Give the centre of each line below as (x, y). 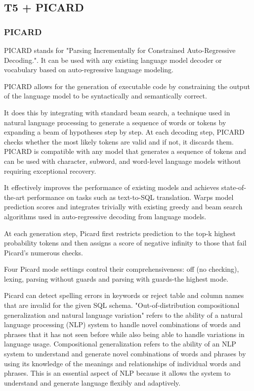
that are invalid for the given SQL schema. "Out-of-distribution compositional (122, 305)
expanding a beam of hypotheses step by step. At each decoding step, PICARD (124, 132)
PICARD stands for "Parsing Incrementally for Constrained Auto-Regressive (120, 50)
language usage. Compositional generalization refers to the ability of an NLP (120, 344)
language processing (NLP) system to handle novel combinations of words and (122, 324)
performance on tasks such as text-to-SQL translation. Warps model (130, 197)
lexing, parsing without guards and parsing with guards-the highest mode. (116, 278)
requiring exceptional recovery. (50, 171)
